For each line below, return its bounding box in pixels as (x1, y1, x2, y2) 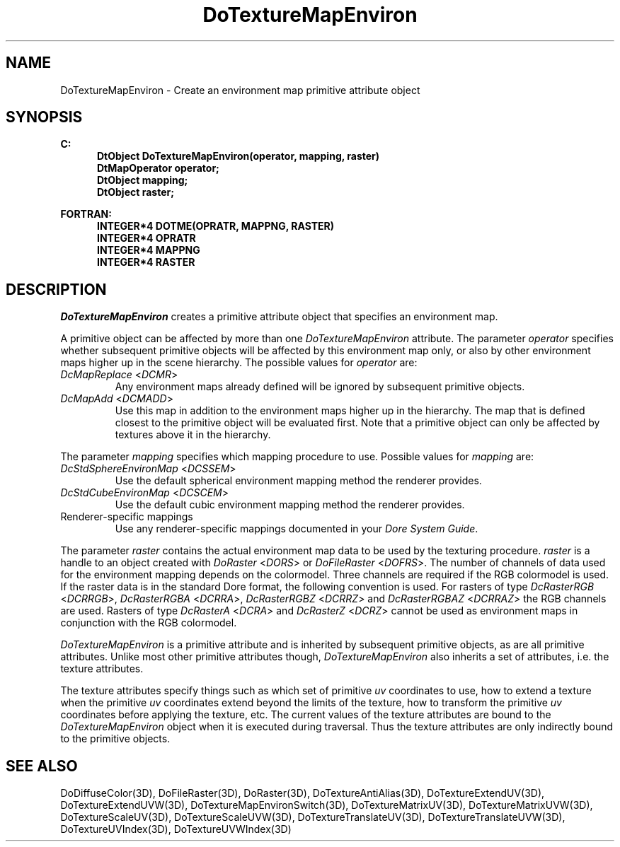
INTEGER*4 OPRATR (97, 232, 196, 245)
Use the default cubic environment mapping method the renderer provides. (115, 498, 465, 511)
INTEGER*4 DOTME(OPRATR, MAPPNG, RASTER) (97, 220, 335, 233)
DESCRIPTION (6, 280, 107, 298)
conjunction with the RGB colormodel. (60, 617, 237, 629)
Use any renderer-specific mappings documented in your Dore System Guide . (115, 522, 478, 535)
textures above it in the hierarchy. (115, 428, 271, 441)
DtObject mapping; (97, 174, 188, 187)
